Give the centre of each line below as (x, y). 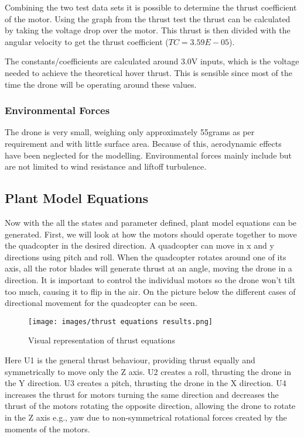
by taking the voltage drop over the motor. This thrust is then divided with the (148, 30)
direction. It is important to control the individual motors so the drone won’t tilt (150, 279)
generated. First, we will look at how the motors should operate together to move (151, 234)
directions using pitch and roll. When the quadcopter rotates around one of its (146, 257)
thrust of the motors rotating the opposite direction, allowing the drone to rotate (150, 406)
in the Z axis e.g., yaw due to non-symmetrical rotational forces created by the (146, 417)
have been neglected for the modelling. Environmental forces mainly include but (148, 155)
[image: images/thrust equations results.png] (120, 321)
